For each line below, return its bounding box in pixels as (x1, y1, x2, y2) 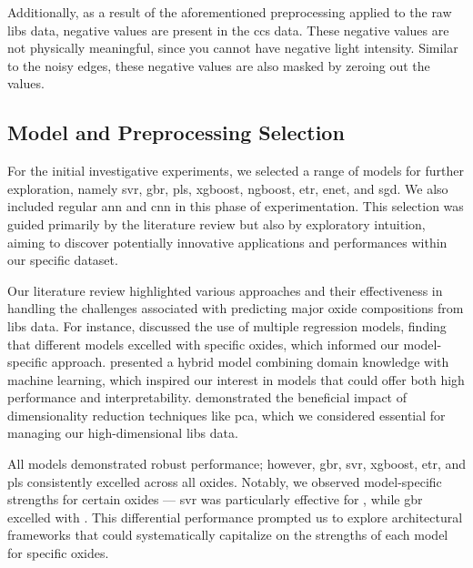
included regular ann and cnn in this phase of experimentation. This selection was (7, 197, 464, 216)
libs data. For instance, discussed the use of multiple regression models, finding (7, 316, 447, 335)
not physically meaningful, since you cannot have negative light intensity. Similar (7, 38, 458, 57)
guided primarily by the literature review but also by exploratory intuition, (7, 214, 426, 233)
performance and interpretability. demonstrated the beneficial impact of (7, 388, 407, 407)
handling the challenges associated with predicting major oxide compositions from (7, 299, 464, 318)
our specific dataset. (7, 250, 118, 269)
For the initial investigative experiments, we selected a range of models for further (7, 161, 464, 180)
